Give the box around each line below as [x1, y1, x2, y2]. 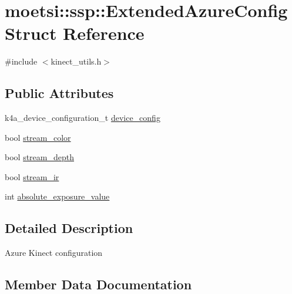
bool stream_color [5, 131, 71, 143]
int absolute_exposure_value [5, 190, 110, 202]
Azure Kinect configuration [5, 246, 103, 259]
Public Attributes [5, 84, 114, 102]
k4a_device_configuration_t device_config [5, 111, 160, 124]
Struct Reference [5, 21, 145, 45]
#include [5, 55, 38, 67]
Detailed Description [5, 219, 133, 237]
